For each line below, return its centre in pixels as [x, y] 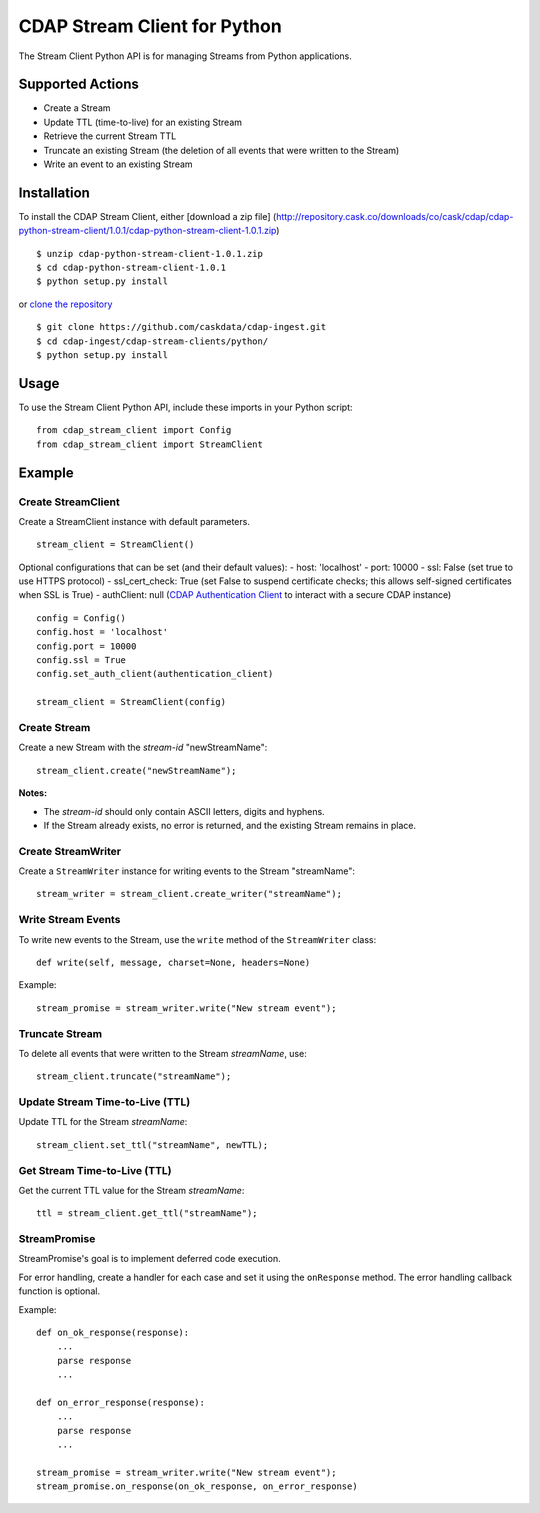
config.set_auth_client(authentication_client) [155, 674]
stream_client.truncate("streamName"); [134, 1076]
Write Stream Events [69, 920]
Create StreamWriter [70, 851]
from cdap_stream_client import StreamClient [150, 444]
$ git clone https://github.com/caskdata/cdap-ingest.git [181, 327]
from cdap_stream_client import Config [134, 430]
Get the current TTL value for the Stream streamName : [131, 1190]
